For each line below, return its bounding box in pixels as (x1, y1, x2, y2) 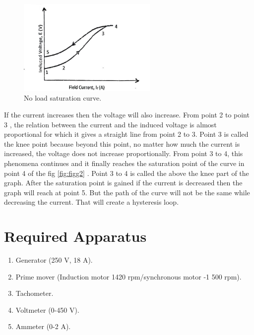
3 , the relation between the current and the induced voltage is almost (4, 119, 217, 129)
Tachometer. (15, 288, 54, 298)
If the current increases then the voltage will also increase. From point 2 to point (4, 109, 250, 119)
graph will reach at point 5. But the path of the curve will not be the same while (4, 187, 250, 197)
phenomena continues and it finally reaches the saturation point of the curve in (4, 158, 245, 168)
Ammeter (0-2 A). (15, 321, 71, 332)
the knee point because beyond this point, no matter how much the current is (4, 138, 240, 149)
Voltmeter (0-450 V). (15, 304, 79, 315)
